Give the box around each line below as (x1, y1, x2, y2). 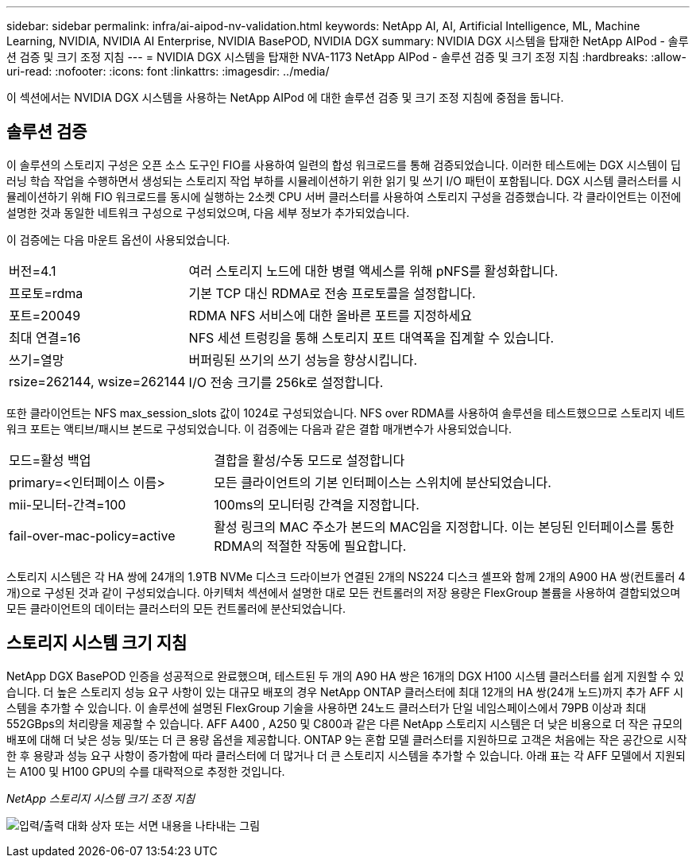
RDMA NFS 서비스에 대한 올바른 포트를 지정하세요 (188, 307, 472, 324)
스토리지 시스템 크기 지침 (6, 633, 188, 653)
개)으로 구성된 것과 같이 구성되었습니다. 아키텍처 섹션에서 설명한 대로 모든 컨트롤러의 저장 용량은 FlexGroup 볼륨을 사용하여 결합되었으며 (6, 585, 681, 599)
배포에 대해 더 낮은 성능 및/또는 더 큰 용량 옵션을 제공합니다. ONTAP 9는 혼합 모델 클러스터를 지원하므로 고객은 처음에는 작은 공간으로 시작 (6, 732, 687, 746)
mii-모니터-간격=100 (9, 496, 126, 513)
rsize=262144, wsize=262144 (9, 373, 186, 389)
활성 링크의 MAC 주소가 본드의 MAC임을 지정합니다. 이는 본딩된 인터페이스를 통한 (214, 518, 675, 535)
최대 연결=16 (9, 329, 81, 346)
